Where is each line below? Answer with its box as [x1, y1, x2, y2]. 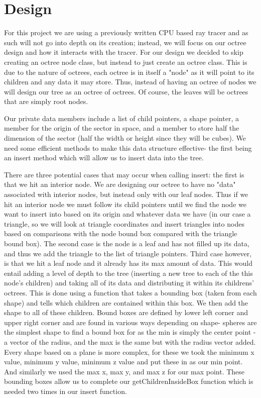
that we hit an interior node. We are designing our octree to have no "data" [4, 179, 236, 189]
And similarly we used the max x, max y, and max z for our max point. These [4, 366, 245, 376]
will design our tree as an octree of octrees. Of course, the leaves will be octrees [4, 86, 248, 96]
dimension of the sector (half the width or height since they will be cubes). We [4, 133, 246, 143]
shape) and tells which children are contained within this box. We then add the [4, 297, 248, 308]
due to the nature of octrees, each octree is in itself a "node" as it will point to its [4, 66, 254, 77]
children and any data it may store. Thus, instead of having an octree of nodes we [4, 76, 256, 87]
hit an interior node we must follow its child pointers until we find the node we [4, 198, 246, 209]
